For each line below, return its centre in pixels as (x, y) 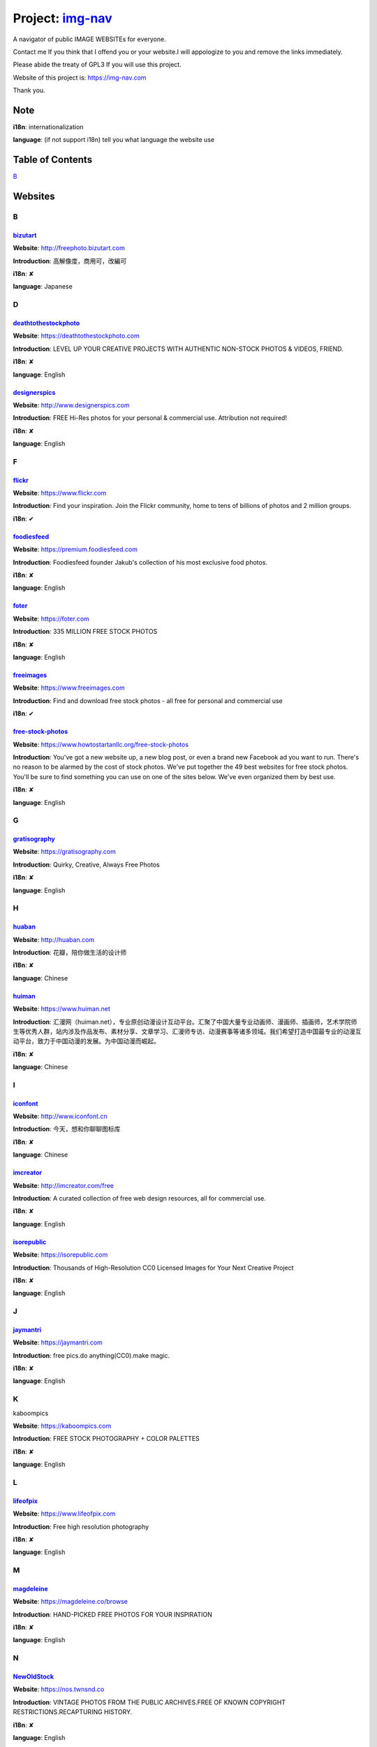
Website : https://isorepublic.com (60, 1255)
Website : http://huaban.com (54, 939)
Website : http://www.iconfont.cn (60, 1116)
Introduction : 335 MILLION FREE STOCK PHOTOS (85, 632)
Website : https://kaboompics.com (62, 1426)
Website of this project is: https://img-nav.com (80, 78)
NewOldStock (34, 1676)
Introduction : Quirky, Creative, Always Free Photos (86, 864)
